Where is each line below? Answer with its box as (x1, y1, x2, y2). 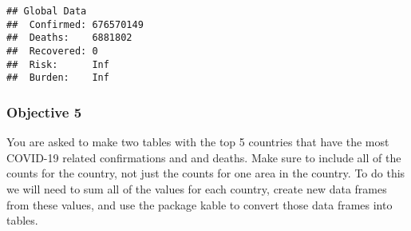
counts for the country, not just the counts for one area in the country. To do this (6, 165, 405, 181)
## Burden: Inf (6, 72, 109, 84)
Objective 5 (6, 102, 82, 121)
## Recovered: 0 (6, 45, 98, 57)
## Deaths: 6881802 (6, 32, 132, 44)
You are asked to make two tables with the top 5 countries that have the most (6, 133, 389, 150)
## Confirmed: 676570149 (6, 18, 144, 30)
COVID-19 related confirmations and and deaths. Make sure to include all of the (6, 149, 401, 165)
